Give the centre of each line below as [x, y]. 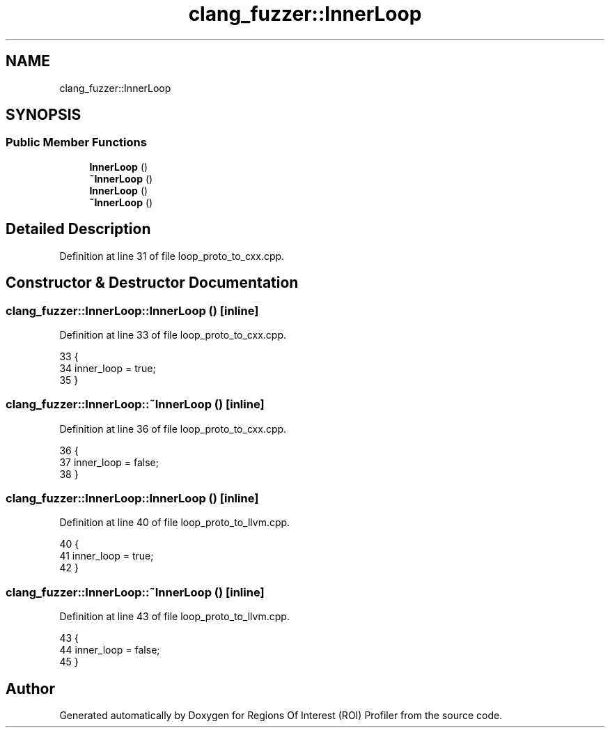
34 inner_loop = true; [108, 368]
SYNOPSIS [44, 115]
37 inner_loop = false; [109, 462]
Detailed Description [78, 229]
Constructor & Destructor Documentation [152, 283]
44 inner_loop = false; [110, 650]
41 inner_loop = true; [107, 556]
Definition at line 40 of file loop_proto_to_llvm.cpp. [175, 523]
